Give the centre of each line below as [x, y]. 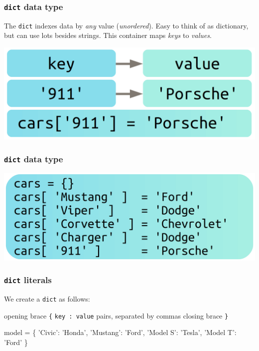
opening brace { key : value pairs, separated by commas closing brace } [116, 315]
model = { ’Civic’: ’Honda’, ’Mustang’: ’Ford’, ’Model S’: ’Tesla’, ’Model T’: [120, 332]
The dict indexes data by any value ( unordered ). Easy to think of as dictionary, [126, 25]
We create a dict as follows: [47, 299]
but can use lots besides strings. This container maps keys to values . [108, 35]
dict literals [28, 280]
